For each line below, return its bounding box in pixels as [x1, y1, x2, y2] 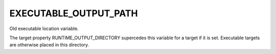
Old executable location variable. [9, 25, 79, 32]
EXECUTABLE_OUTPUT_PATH [9, 8, 138, 19]
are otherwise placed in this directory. [9, 42, 89, 48]
